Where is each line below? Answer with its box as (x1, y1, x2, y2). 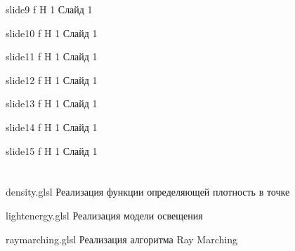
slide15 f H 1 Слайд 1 (6, 143, 98, 158)
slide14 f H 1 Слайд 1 (6, 119, 98, 134)
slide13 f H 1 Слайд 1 (6, 96, 98, 111)
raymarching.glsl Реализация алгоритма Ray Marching (6, 231, 237, 246)
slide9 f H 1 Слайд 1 (6, 2, 93, 16)
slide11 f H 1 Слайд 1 (6, 49, 98, 64)
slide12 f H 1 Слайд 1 (6, 72, 98, 87)
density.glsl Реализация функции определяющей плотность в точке (6, 184, 290, 199)
